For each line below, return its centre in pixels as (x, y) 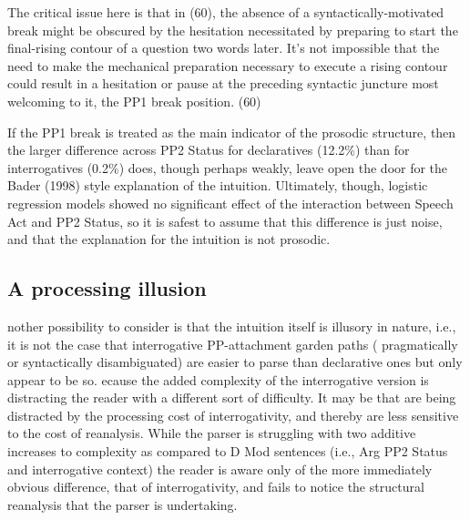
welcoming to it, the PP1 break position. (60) (134, 101)
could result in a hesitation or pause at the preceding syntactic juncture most (223, 83)
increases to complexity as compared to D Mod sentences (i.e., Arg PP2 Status (228, 451)
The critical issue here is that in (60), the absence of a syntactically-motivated (226, 12)
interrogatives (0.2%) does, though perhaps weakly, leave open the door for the (228, 167)
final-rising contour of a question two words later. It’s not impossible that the (224, 48)
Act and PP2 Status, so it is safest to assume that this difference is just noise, (225, 221)
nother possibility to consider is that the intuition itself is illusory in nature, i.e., (232, 326)
